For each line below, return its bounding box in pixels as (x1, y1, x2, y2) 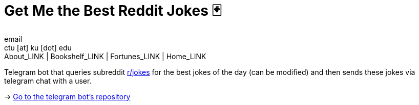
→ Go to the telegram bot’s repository (4, 92, 131, 101)
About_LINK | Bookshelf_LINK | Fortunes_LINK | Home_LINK (4, 51, 206, 61)
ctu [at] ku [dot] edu (4, 43, 72, 52)
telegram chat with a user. (4, 76, 92, 85)
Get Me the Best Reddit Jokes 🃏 (4, 2, 222, 19)
